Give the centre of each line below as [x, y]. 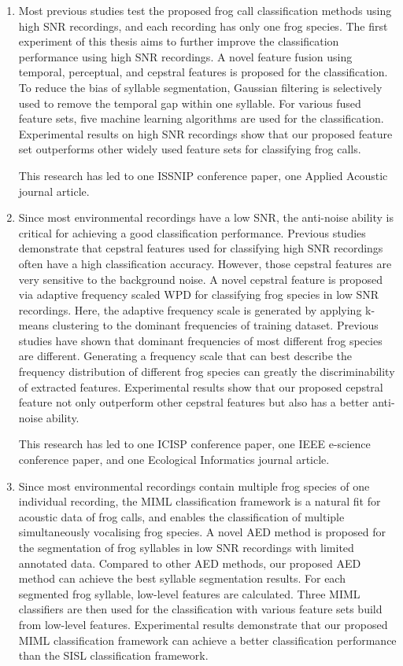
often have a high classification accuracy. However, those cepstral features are [205, 263]
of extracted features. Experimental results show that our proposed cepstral [201, 386]
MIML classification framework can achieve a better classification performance [207, 640]
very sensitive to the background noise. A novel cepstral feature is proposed [201, 279]
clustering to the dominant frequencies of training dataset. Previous [215, 325]
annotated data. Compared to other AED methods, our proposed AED [190, 563]
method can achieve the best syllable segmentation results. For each [182, 578]
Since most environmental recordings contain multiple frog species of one [194, 486]
